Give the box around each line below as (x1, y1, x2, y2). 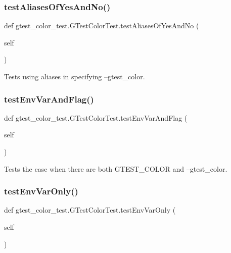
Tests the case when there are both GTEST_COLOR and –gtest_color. (4, 163, 227, 174)
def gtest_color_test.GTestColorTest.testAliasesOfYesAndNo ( (4, 20, 199, 31)
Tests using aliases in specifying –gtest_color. (4, 71, 145, 81)
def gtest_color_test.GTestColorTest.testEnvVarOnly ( (4, 205, 176, 215)
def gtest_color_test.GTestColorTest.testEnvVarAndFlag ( (4, 112, 188, 123)
